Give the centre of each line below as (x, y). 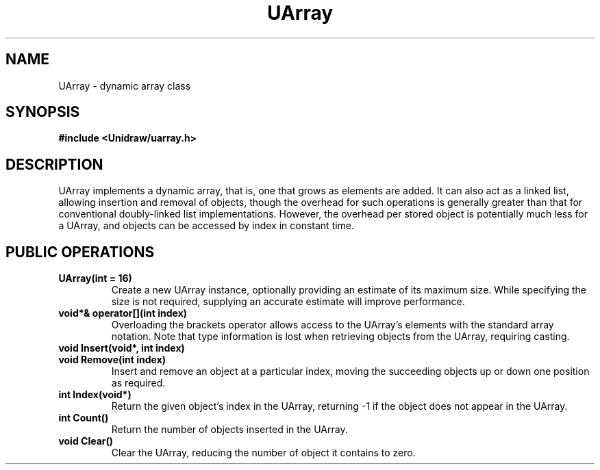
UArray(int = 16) (95, 278)
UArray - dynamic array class (125, 86)
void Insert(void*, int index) (122, 348)
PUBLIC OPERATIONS (80, 252)
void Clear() (86, 441)
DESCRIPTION (54, 164)
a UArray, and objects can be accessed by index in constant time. (207, 226)
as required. (138, 383)
